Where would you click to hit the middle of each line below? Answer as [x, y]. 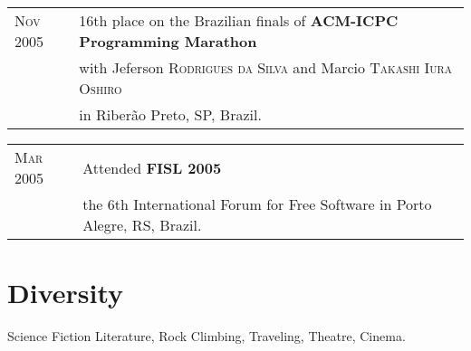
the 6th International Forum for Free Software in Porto [257, 204]
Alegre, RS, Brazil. [142, 225]
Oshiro [101, 88]
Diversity [66, 293]
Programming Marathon [168, 41]
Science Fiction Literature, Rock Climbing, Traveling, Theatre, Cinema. [207, 336]
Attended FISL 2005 [152, 167]
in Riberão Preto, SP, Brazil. [170, 114]
